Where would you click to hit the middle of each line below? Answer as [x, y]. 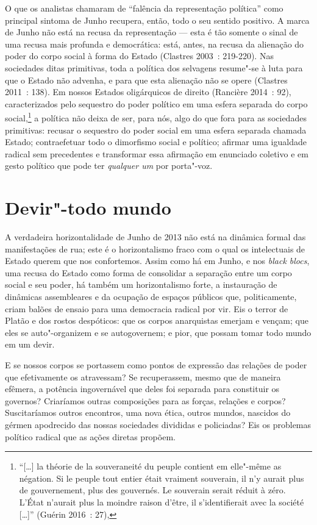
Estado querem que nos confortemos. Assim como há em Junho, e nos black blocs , [157, 261]
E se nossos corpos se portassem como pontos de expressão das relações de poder [156, 365]
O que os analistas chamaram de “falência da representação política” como [144, 8]
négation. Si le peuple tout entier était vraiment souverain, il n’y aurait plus [162, 478]
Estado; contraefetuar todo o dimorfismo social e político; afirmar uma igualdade [156, 142]
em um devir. [30, 344]
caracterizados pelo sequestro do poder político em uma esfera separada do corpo [156, 103]
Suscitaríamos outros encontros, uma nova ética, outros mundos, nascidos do [148, 412]
